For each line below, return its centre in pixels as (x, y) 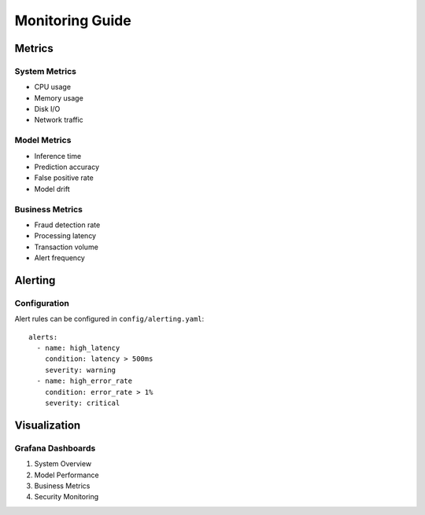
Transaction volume (66, 247)
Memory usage (59, 97)
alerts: (43, 337)
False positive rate (64, 178)
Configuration (42, 303)
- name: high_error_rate (85, 381)
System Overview (63, 464)
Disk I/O (47, 109)
